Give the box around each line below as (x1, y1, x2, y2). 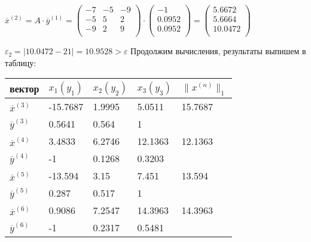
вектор (10, 81, 39, 95)
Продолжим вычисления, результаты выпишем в (130, 45, 306, 57)
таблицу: (5, 56, 36, 69)
